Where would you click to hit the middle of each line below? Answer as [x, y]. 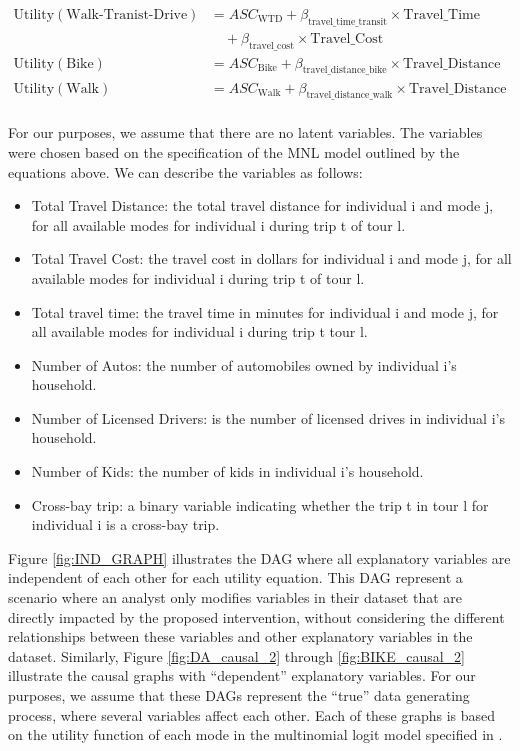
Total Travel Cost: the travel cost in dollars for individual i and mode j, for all [271, 258]
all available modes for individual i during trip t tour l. [199, 331]
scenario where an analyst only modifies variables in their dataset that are [235, 597]
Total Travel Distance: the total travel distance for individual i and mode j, [262, 205]
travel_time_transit [347, 21]
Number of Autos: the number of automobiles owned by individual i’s [244, 364]
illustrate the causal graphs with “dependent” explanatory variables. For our [242, 675]
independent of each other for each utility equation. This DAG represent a [235, 577]
